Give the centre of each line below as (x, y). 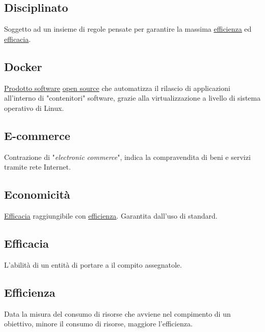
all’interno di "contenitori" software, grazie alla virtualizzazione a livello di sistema (132, 98)
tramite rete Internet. (37, 167)
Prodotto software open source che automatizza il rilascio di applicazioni (117, 88)
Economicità (37, 194)
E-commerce (37, 135)
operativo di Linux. (34, 108)
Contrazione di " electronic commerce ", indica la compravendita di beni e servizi (127, 157)
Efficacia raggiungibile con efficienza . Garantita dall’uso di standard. (111, 215)
